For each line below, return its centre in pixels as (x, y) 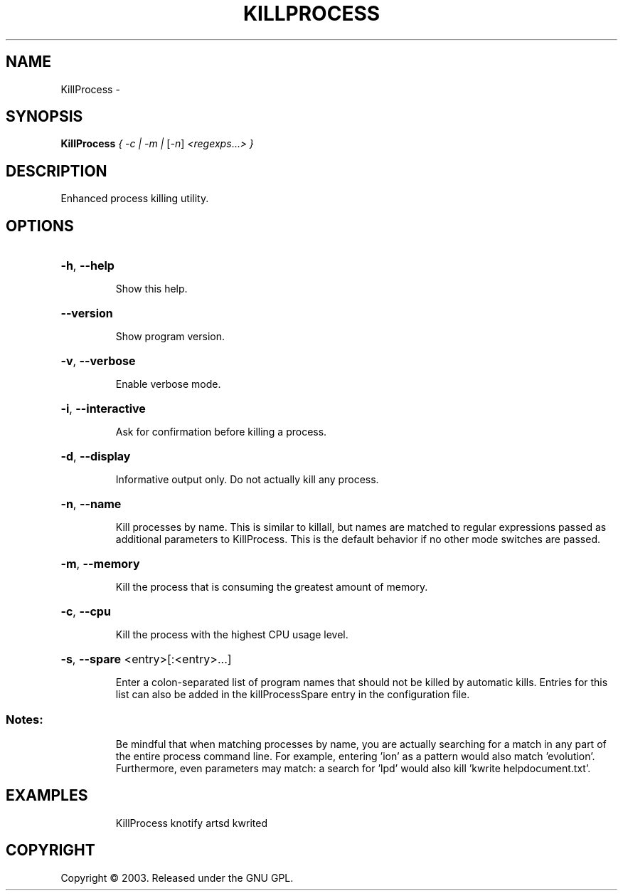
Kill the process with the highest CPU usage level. (232, 635)
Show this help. (151, 289)
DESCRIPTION (57, 171)
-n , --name (91, 504)
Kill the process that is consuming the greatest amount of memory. (272, 587)
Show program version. (170, 337)
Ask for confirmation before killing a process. (221, 432)
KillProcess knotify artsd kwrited (191, 823)
